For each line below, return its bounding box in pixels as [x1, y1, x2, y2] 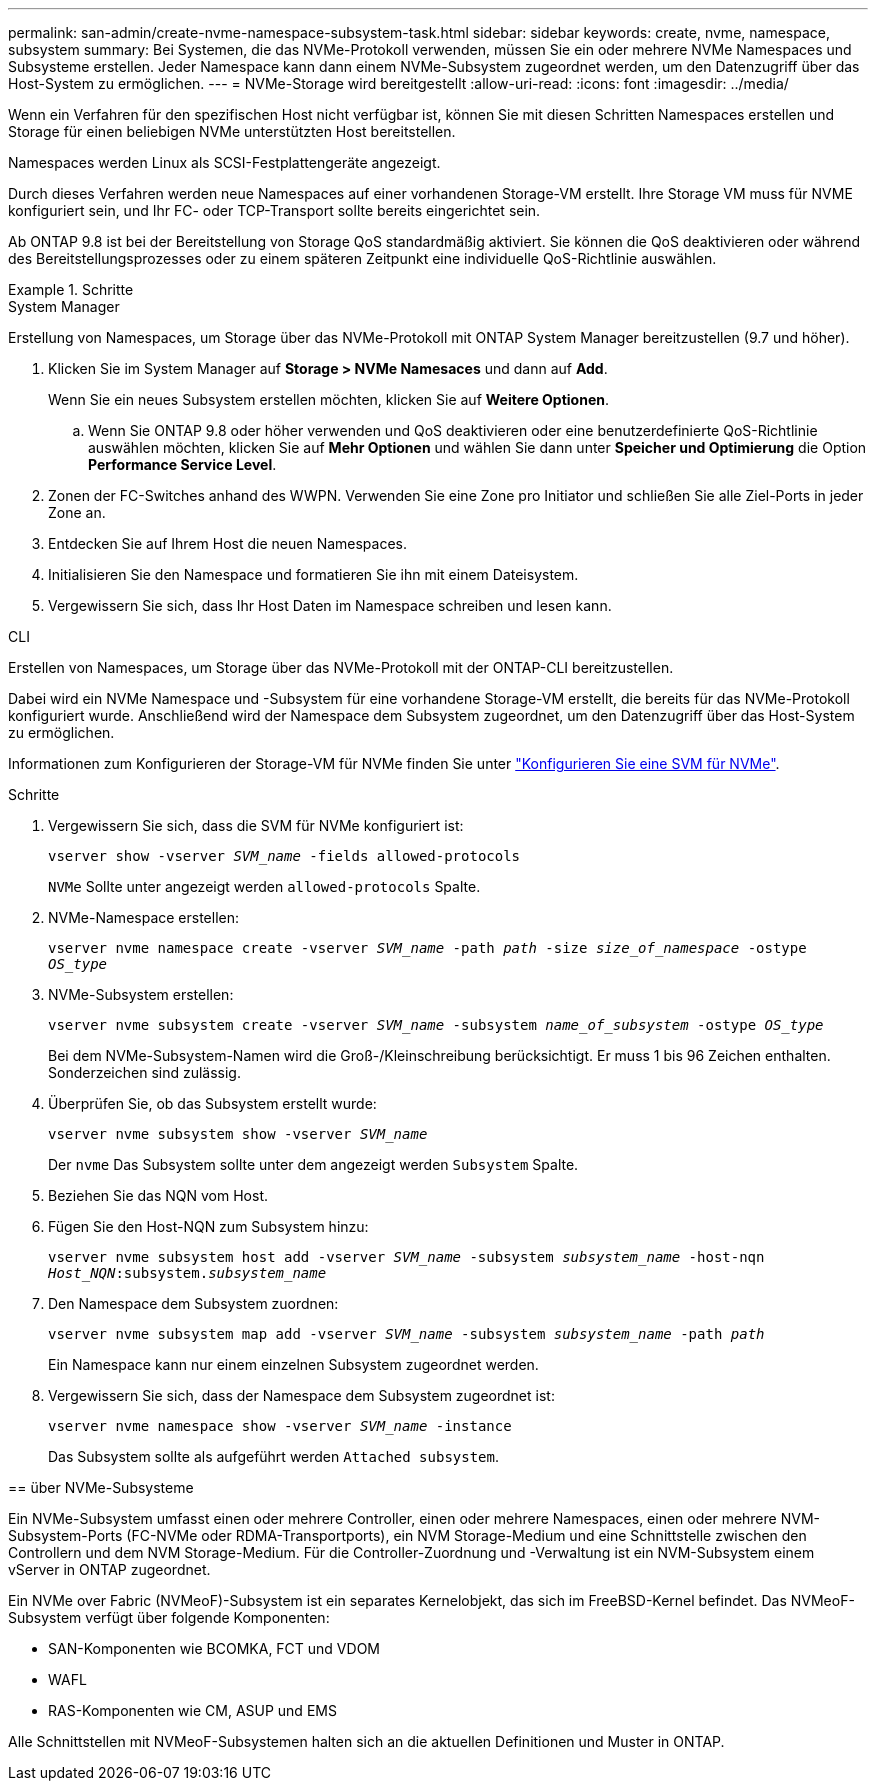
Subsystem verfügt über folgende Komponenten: [8, 1609, 330, 1626]
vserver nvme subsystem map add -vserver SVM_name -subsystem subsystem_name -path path [48, 1326, 765, 1342]
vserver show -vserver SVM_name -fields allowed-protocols [48, 848, 521, 864]
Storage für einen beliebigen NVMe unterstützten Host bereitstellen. [8, 123, 456, 140]
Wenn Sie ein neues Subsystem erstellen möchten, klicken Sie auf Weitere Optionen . [48, 391, 609, 408]
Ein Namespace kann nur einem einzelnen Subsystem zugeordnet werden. [48, 1356, 539, 1373]
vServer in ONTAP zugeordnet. [8, 1561, 211, 1578]
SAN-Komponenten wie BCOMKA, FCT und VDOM [48, 1640, 380, 1657]
